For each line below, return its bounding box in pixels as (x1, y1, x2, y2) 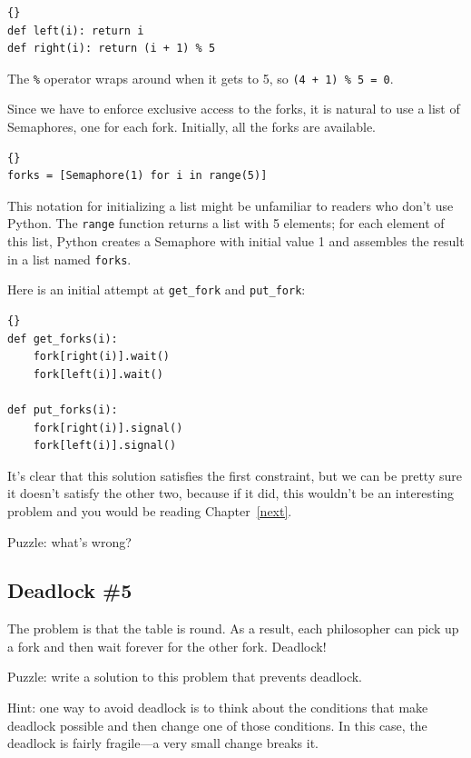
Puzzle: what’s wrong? (7, 532, 132, 551)
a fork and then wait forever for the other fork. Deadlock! (7, 636, 327, 655)
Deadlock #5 (7, 576, 132, 604)
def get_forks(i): (7, 332, 118, 345)
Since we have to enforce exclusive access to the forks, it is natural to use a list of (7, 99, 460, 118)
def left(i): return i (7, 24, 144, 37)
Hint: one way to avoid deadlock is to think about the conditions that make (7, 698, 428, 717)
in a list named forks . (7, 249, 132, 268)
